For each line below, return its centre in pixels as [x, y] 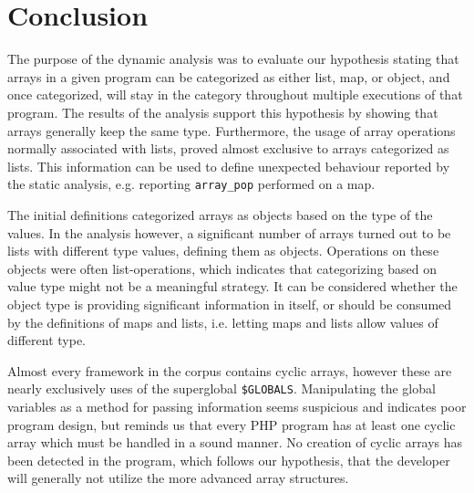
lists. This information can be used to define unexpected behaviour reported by [229, 166]
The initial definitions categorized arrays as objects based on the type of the [220, 214]
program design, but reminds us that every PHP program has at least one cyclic [232, 424]
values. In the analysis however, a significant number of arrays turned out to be [229, 232]
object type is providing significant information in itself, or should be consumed [230, 304]
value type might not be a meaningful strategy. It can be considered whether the [232, 286]
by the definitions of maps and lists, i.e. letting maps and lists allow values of [223, 322]
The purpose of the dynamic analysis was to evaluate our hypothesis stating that [233, 59]
